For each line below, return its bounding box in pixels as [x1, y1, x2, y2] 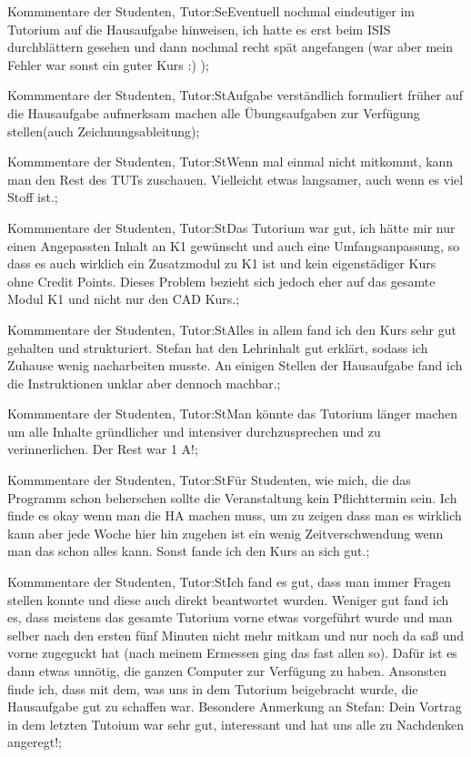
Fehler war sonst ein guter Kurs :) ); [7, 55, 209, 74]
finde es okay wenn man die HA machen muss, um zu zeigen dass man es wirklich [7, 506, 462, 525]
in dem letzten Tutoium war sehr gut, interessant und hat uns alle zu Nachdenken [7, 714, 465, 733]
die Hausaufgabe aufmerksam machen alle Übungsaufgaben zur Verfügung [7, 103, 420, 122]
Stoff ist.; [7, 187, 58, 207]
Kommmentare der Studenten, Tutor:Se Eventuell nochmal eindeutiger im [7, 2, 415, 20]
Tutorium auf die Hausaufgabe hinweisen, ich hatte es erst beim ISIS [7, 19, 391, 38]
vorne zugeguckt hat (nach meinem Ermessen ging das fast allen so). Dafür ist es [7, 643, 457, 662]
